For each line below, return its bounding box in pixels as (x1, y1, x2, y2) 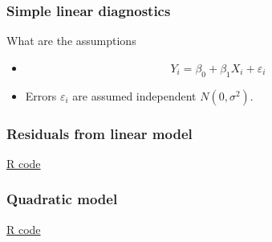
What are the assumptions (6, 32, 136, 49)
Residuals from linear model (6, 123, 193, 143)
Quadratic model (6, 189, 118, 209)
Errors (25, 87, 57, 104)
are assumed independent (72, 87, 197, 104)
